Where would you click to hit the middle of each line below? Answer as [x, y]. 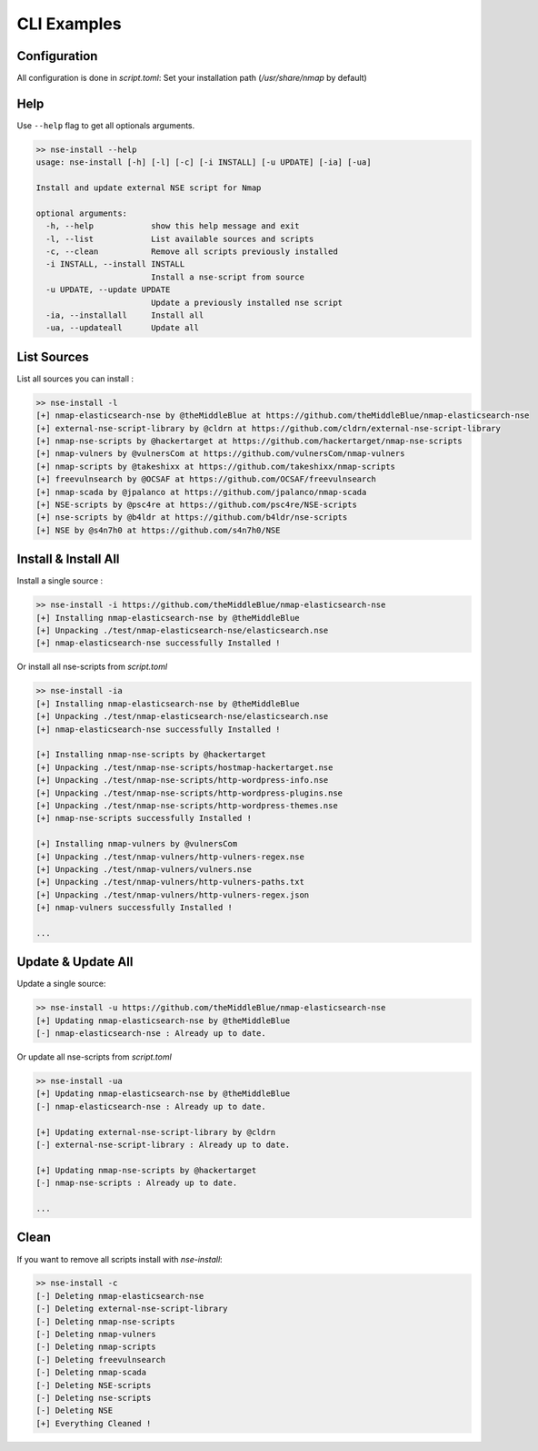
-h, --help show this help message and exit [173, 226]
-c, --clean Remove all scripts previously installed [192, 252]
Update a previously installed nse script [247, 302]
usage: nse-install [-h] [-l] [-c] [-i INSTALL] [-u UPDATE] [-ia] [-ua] [204, 162]
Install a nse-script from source [227, 277]
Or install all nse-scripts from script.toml [92, 667]
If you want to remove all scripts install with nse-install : [120, 1259]
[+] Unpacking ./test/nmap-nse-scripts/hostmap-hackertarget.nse [184, 767]
